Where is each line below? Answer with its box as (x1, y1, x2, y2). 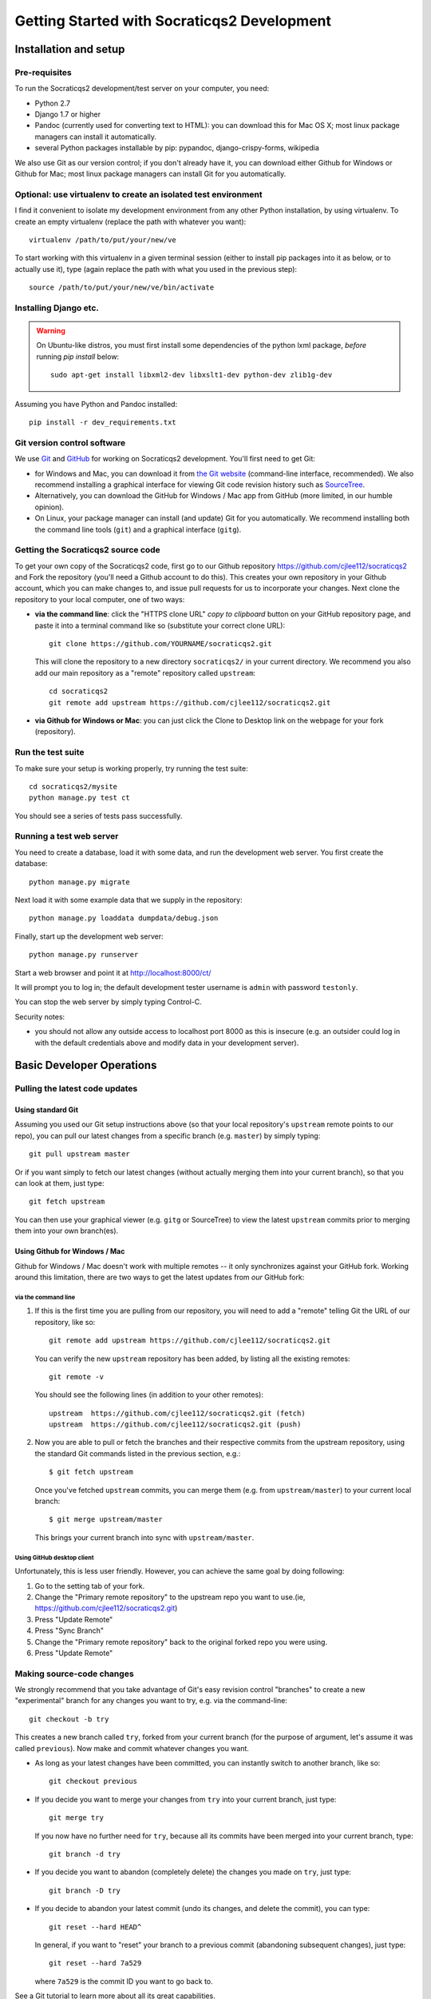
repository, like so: (34, 1317, 96, 1327)
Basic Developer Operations (14, 1059, 157, 1072)
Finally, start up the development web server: (14, 932, 164, 941)
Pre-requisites (14, 66, 72, 78)
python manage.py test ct (29, 793, 131, 803)
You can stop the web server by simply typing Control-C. (14, 997, 203, 1007)
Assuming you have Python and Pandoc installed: (14, 399, 178, 409)
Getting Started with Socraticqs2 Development (14, 12, 331, 30)
